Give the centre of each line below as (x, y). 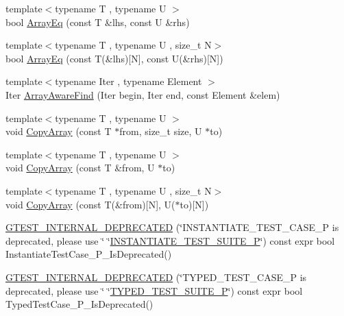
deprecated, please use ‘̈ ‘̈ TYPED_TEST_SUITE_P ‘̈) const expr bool (154, 290)
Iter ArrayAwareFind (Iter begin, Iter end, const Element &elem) (143, 94)
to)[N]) (194, 204)
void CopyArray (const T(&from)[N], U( (90, 204)
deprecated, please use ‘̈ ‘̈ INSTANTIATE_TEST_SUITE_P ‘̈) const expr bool (170, 240)
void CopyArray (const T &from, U (80, 168)
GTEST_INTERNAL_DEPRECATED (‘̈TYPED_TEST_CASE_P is (156, 277)
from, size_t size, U (161, 131)
